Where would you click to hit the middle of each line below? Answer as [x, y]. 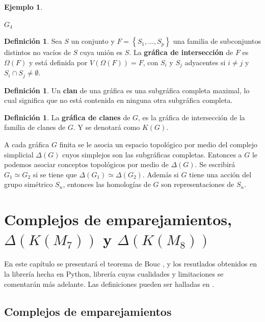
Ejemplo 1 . [23, 7]
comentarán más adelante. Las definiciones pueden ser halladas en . [109, 284]
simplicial [19, 154]
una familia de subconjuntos [217, 41]
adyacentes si [205, 62]
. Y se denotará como [107, 127]
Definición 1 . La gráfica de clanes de [67, 117]
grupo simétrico [29, 184]
